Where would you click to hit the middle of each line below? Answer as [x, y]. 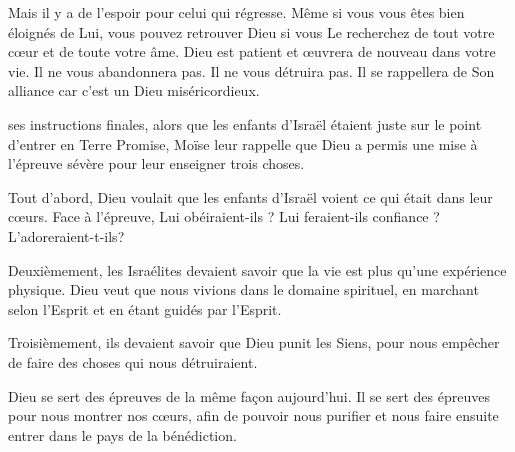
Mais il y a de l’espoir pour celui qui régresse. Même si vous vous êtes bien [236, 12]
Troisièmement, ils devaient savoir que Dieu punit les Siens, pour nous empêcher [254, 342]
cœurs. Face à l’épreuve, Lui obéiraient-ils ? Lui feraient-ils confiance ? [224, 216]
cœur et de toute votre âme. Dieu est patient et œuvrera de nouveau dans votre [252, 51]
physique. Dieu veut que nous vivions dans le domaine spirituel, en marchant [243, 289]
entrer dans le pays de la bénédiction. [122, 434]
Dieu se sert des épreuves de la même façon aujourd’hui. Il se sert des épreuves [249, 395]
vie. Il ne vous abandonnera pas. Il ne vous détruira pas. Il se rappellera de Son [251, 70]
